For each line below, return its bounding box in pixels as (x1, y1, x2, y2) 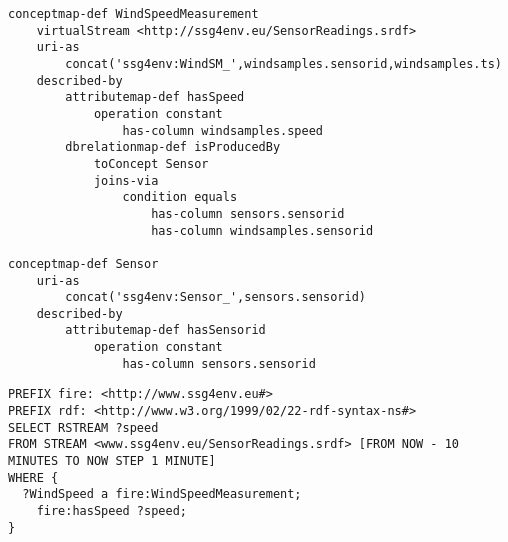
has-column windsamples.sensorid (151, 223, 374, 238)
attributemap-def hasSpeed (65, 90, 245, 105)
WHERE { (8, 470, 59, 485)
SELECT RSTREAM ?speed (8, 420, 159, 435)
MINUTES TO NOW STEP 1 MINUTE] (8, 454, 216, 469)
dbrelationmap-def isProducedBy (65, 140, 281, 155)
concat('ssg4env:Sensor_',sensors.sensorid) (65, 290, 366, 305)
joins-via (93, 173, 159, 188)
